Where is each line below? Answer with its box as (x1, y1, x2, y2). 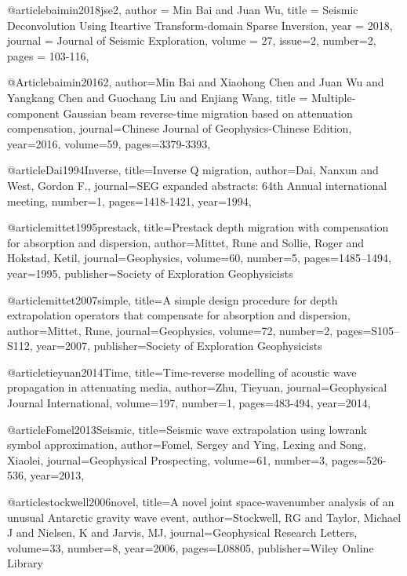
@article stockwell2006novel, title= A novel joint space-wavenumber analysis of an (7, 494, 394, 510)
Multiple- (311, 89, 356, 105)
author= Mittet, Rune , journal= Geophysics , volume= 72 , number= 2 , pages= (7, 322, 372, 338)
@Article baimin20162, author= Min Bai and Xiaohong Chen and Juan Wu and (7, 74, 384, 90)
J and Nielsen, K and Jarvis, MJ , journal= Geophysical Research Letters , (7, 524, 358, 541)
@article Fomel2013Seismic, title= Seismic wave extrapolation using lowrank (7, 421, 367, 437)
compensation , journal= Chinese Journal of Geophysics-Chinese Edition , (7, 120, 352, 137)
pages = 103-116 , (7, 47, 89, 64)
